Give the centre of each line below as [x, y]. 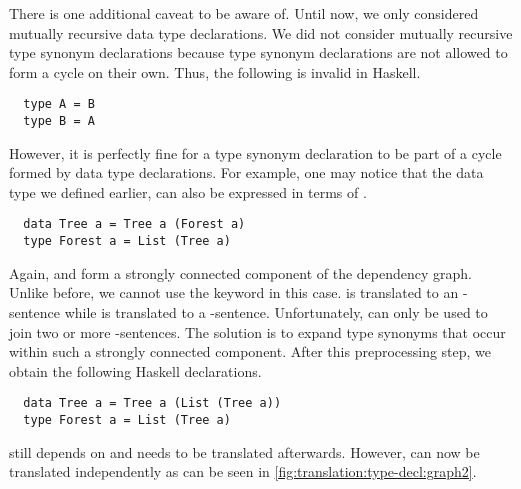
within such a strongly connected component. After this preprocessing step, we [250, 351]
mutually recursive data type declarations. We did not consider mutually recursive [261, 32]
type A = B [59, 104]
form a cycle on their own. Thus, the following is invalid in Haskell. [215, 71]
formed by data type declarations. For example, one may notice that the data [246, 172]
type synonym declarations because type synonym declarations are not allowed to [258, 52]
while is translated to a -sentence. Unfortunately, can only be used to [276, 311]
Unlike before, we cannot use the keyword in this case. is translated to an [234, 292]
